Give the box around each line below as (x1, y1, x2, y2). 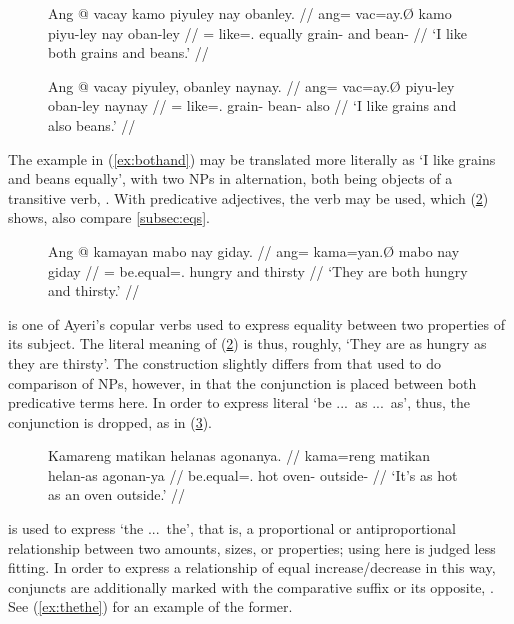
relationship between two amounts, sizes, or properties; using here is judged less (8, 537, 496, 558)
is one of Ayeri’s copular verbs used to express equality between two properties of (8, 313, 505, 334)
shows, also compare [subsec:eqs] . (8, 207, 210, 228)
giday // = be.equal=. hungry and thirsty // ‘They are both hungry (48, 260, 468, 281)
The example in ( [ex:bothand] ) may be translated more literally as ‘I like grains (8, 148, 496, 169)
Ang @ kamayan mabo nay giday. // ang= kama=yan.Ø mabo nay (48, 240, 460, 261)
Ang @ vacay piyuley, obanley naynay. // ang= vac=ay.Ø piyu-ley (48, 75, 455, 96)
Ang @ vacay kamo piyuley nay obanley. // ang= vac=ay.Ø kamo (48, 3, 452, 23)
